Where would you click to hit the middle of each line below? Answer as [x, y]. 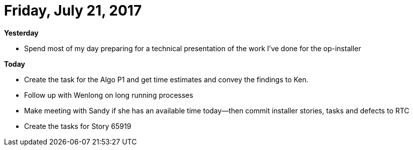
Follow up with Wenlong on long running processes [109, 95]
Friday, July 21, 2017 [73, 11]
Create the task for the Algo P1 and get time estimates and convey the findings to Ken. [166, 79]
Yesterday [21, 33]
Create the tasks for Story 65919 [78, 126]
